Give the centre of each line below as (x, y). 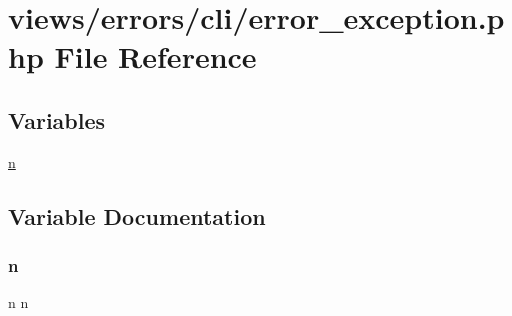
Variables (57, 119)
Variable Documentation (137, 215)
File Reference (155, 56)
